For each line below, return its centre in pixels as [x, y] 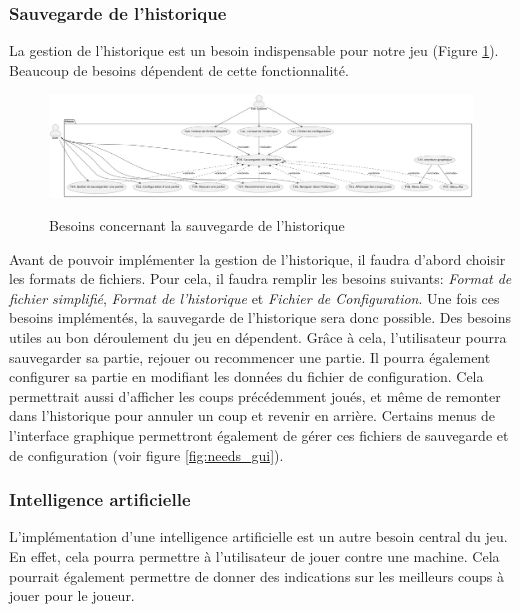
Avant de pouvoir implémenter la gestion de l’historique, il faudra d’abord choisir [257, 258]
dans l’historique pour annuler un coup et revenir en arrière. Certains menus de [252, 415]
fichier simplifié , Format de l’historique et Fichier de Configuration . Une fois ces [254, 297]
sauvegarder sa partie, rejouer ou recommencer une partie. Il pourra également [250, 356]
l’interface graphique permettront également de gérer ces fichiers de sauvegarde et [259, 435]
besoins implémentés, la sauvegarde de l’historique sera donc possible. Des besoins [260, 317]
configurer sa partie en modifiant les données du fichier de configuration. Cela [246, 376]
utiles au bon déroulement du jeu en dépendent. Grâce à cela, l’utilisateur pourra [258, 337]
